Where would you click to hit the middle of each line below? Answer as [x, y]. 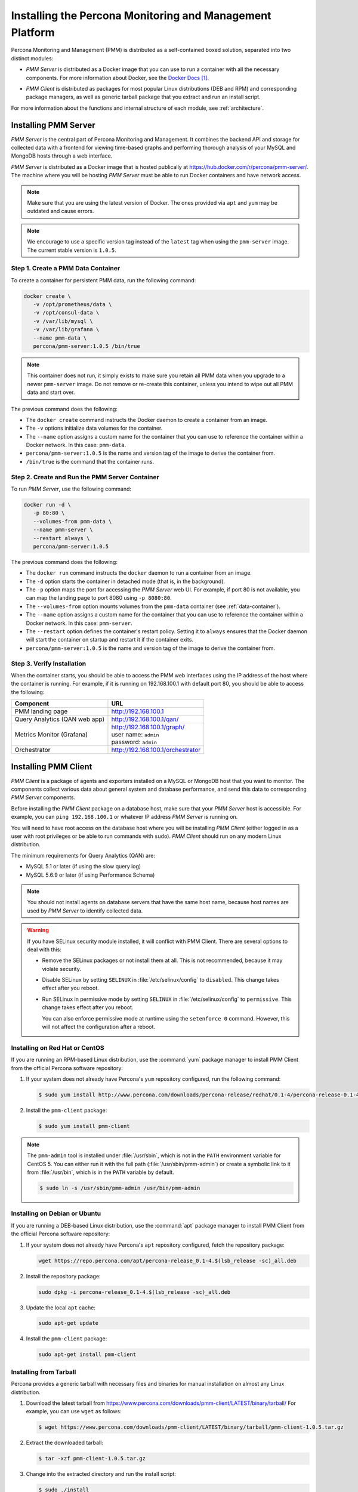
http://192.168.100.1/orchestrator [156, 750]
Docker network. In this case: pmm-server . [79, 623]
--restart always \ [61, 538]
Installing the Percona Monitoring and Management [141, 16]
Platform [33, 32]
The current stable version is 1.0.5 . [72, 250]
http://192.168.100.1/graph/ [148, 727]
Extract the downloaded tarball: [65, 1443]
